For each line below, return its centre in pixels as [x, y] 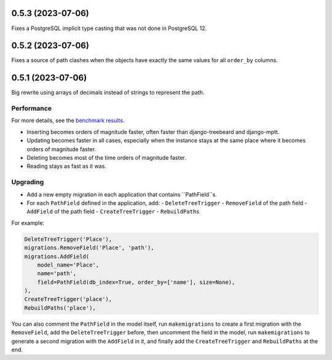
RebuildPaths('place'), [60, 308]
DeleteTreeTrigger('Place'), [68, 239]
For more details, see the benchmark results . [68, 120]
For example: [28, 223]
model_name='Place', [68, 265]
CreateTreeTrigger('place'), [68, 299]
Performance [32, 109]
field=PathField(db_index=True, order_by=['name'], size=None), [136, 282]
